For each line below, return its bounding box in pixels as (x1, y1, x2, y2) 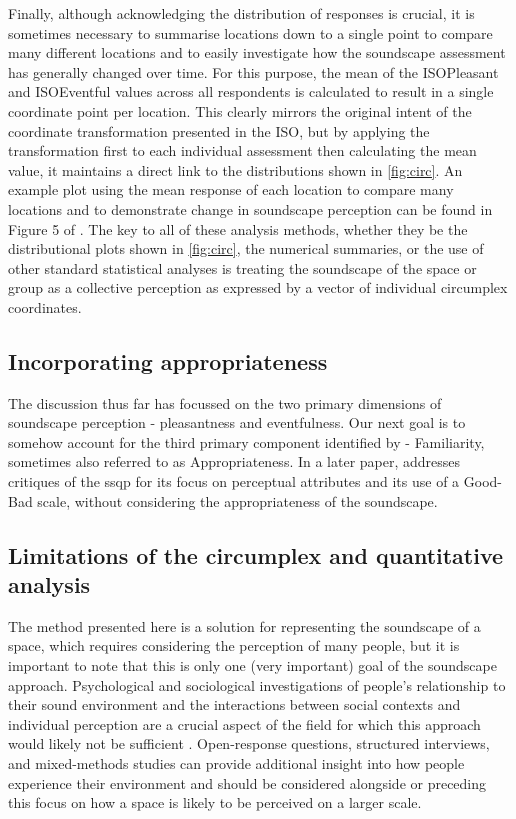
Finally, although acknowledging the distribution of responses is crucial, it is (8, 3, 475, 23)
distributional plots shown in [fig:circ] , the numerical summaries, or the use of (8, 238, 484, 259)
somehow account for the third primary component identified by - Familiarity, (8, 431, 485, 452)
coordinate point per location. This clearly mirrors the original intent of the (8, 100, 472, 121)
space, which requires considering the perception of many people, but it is (8, 635, 460, 656)
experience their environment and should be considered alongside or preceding (8, 772, 487, 793)
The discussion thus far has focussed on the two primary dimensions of (8, 392, 442, 413)
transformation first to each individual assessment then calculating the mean (8, 140, 477, 161)
